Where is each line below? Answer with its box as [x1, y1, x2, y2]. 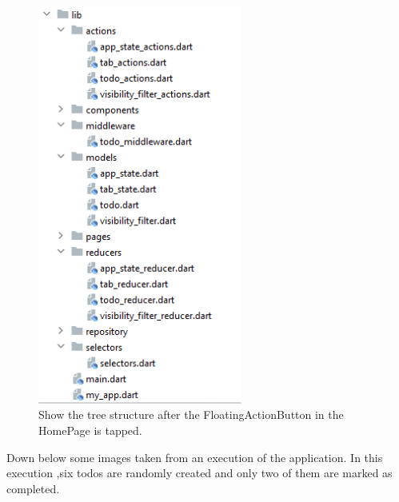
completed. [6, 480, 60, 496]
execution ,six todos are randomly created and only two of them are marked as [6, 464, 393, 481]
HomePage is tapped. [38, 422, 142, 439]
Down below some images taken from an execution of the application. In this [6, 448, 383, 465]
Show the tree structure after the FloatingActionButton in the [38, 406, 344, 423]
